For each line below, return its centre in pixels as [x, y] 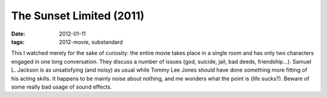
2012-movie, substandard [91, 42]
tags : [18, 42]
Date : [18, 34]
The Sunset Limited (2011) [78, 16]
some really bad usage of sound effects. [61, 87]
